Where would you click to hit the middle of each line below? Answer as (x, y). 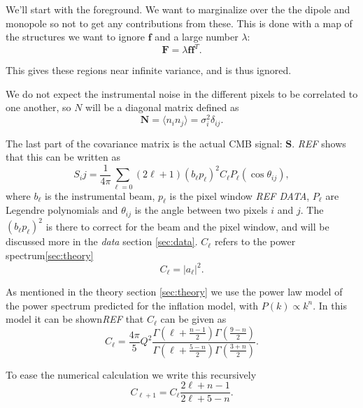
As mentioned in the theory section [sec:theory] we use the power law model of (174, 292)
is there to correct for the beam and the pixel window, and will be (187, 226)
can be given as (193, 319)
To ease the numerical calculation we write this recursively (131, 374)
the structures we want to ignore (75, 37)
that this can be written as (63, 157)
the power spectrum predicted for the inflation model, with (132, 305)
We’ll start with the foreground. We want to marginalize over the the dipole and (178, 9)
